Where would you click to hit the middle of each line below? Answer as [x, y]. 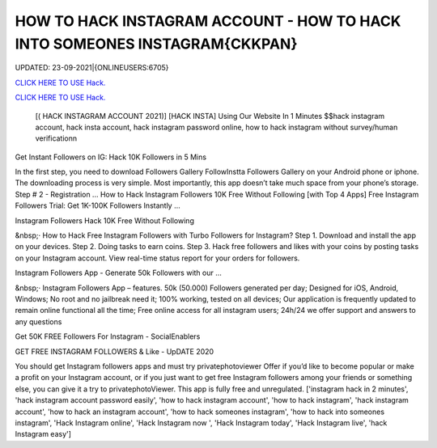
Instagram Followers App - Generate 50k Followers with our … [119, 273]
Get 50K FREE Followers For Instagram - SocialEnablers [108, 336]
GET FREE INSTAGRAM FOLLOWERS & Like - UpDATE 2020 [115, 351]
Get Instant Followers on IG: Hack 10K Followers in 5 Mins [110, 157]
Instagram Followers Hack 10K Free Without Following [104, 220]
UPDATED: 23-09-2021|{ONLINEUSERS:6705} [92, 68]
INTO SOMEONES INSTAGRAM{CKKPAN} [157, 44]
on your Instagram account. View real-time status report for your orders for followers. [157, 258]
